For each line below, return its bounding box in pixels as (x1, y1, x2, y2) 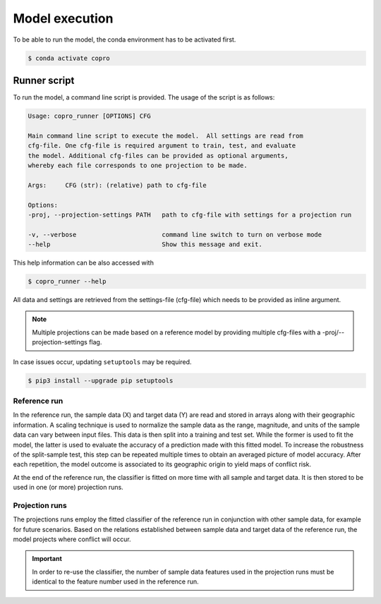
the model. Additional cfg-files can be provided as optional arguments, (28, 152, 289, 159)
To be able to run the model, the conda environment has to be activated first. (13, 35, 236, 44)
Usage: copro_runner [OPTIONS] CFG (28, 112, 151, 120)
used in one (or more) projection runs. (13, 483, 123, 492)
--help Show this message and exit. (28, 241, 262, 248)
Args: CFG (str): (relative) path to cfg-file (28, 181, 207, 189)
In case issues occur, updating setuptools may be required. (13, 357, 192, 366)
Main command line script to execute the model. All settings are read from (28, 131, 303, 140)
